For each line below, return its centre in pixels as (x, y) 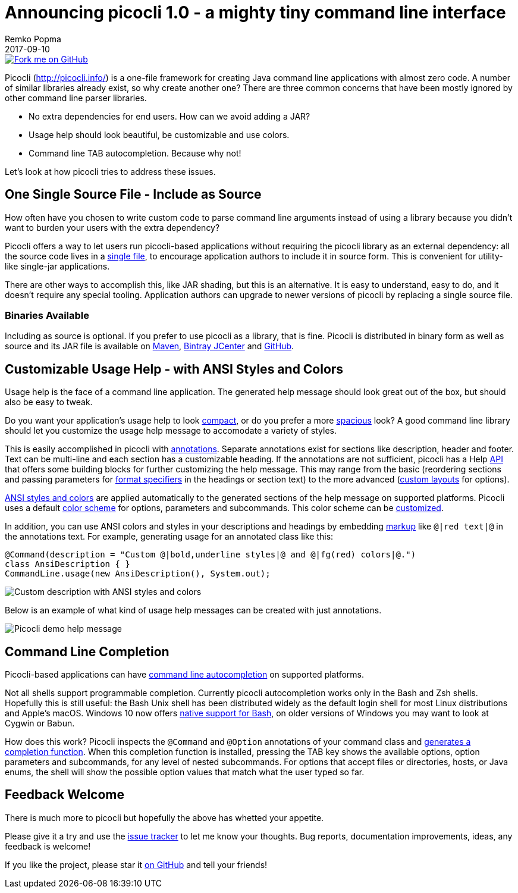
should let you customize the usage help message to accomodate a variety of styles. (171, 431)
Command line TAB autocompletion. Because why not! (135, 153)
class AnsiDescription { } (68, 564)
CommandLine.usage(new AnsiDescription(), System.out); (138, 574)
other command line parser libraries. (76, 98)
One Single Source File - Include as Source (133, 195)
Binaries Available (47, 315)
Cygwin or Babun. (40, 723)
